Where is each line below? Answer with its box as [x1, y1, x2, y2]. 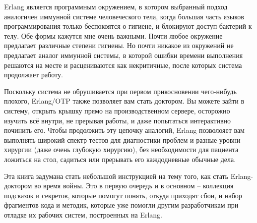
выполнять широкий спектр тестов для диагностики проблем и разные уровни [4, 134, 241, 145]
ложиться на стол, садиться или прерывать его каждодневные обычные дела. [4, 154, 236, 164]
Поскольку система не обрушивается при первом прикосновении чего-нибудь [4, 86, 237, 96]
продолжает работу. [4, 69, 63, 80]
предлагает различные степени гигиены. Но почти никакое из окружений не [4, 40, 234, 51]
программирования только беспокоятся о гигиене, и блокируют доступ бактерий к [4, 21, 252, 31]
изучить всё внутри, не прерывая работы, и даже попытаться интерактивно [4, 115, 231, 125]
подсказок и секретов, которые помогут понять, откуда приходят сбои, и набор [4, 190, 242, 200]
